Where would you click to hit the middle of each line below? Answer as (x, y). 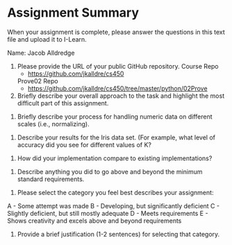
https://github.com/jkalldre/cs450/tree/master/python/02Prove (117, 88)
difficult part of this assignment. (63, 103)
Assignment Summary (73, 13)
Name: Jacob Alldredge (41, 53)
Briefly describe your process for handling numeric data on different (115, 117)
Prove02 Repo (38, 81)
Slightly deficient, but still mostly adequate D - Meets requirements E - (108, 213)
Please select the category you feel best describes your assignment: (115, 192)
